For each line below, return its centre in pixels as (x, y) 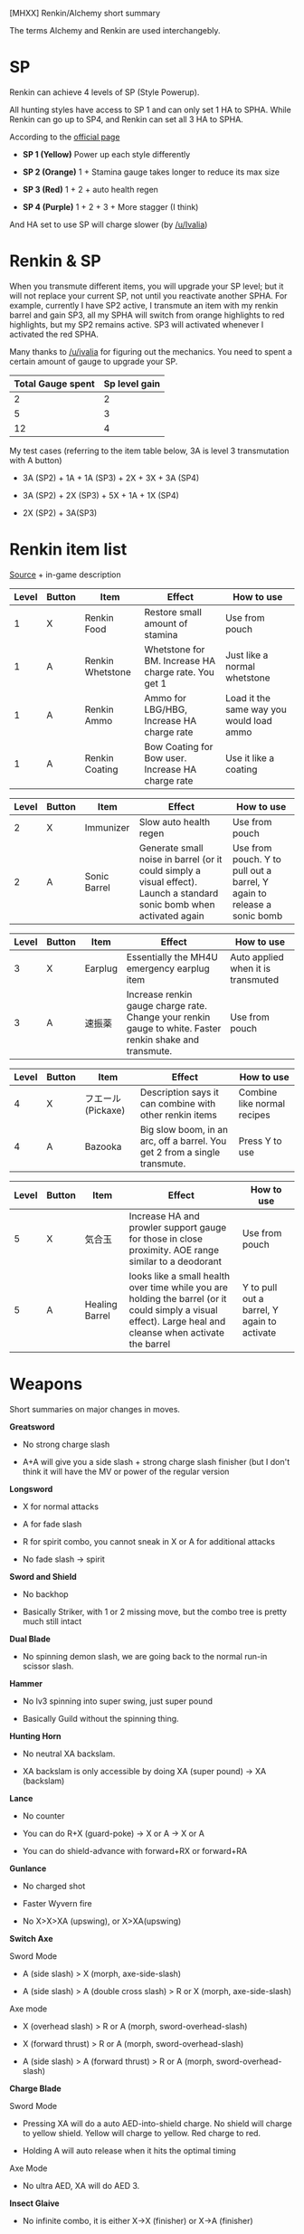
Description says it (179, 1092)
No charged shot (54, 1886)
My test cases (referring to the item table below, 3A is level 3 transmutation (149, 451)
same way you (256, 709)
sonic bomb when (177, 904)
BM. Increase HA (180, 661)
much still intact (52, 1621)
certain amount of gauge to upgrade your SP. (94, 361)
